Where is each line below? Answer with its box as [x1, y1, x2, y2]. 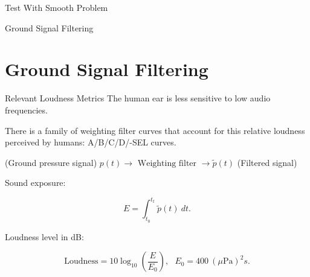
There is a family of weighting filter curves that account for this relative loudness [5, 124, 305, 136]
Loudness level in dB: [5, 230, 84, 243]
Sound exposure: [5, 176, 66, 189]
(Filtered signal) [237, 156, 297, 168]
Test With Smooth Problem [5, 1, 108, 13]
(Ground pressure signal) [5, 156, 97, 168]
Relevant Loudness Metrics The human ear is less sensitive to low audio [5, 92, 271, 104]
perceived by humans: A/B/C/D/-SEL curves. [5, 136, 176, 148]
